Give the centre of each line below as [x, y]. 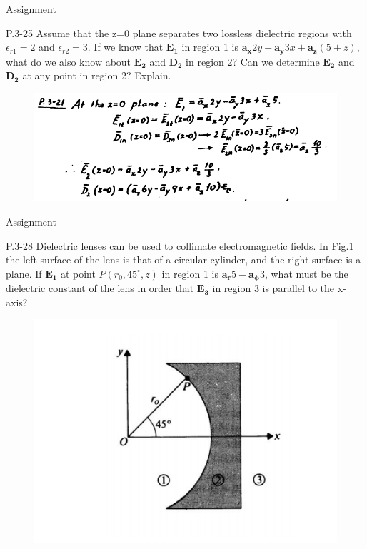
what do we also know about [69, 61]
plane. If [24, 273]
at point [78, 273]
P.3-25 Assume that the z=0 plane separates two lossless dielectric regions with [179, 32]
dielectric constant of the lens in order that [100, 288]
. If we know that [125, 47]
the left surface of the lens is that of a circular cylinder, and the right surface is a [183, 260]
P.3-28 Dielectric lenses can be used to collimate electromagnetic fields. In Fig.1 [180, 245]
